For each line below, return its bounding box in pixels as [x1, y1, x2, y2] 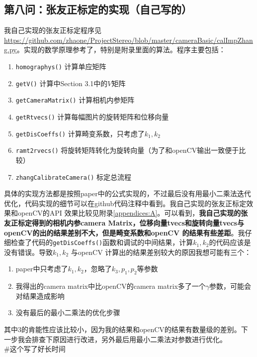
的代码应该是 [209, 237, 251, 247]
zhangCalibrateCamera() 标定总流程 [15, 171, 131, 182]
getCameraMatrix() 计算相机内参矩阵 [15, 95, 135, 105]
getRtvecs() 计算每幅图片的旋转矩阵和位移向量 [15, 111, 169, 121]
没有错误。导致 [4, 246, 53, 257]
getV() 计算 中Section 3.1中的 [15, 78, 108, 88]
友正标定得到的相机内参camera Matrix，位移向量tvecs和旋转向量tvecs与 [4, 217, 244, 228]
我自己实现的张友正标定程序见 [4, 25, 101, 35]
